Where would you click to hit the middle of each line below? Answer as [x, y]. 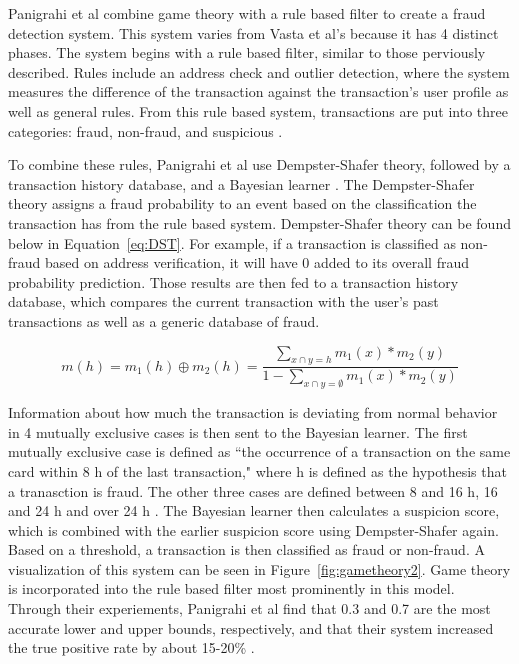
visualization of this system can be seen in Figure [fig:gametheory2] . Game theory [259, 568]
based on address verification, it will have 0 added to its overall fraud [257, 262]
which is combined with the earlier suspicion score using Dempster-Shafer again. [253, 529]
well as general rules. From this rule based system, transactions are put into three [258, 110]
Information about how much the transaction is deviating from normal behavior [253, 412]
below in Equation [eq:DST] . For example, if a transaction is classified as [232, 242]
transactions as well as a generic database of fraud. [164, 320]
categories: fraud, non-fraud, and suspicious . [145, 130]
